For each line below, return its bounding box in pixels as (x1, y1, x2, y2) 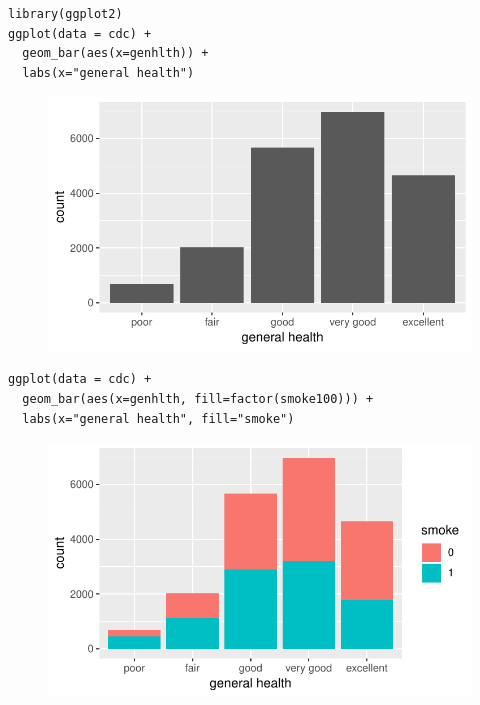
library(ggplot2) (8, 7, 123, 21)
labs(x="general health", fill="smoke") (22, 411, 295, 426)
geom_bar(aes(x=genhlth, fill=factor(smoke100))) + (22, 391, 374, 406)
